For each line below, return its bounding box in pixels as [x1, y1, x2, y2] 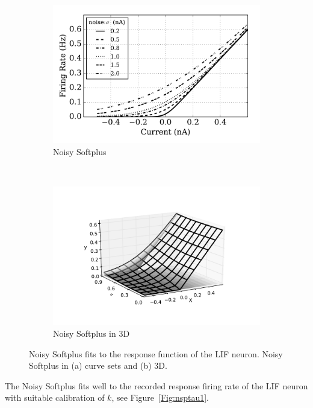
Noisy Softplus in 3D [53, 327, 130, 340]
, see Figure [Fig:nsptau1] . [111, 391, 209, 404]
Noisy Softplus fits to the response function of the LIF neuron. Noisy [29, 347, 283, 360]
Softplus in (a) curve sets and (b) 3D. [29, 359, 167, 372]
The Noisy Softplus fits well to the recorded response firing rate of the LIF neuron [5, 379, 308, 392]
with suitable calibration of [5, 391, 105, 404]
